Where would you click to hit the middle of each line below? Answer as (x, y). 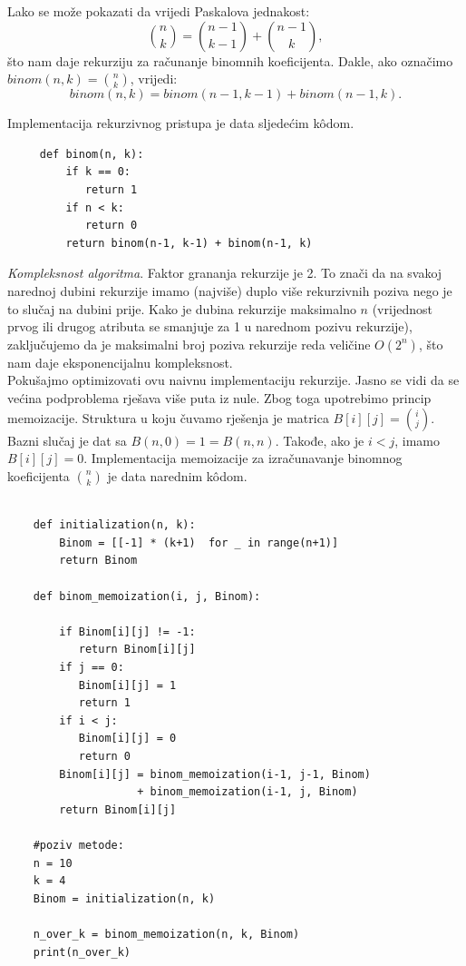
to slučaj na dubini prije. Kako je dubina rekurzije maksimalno (182, 308)
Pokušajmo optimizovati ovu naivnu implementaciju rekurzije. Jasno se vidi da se (233, 380)
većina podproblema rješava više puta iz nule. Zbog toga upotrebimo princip (219, 397)
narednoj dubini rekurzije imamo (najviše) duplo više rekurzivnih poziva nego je (230, 290)
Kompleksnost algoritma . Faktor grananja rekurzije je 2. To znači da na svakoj (225, 273)
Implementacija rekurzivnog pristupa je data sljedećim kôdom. (181, 123)
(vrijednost (402, 308)
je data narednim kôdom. (177, 475)
